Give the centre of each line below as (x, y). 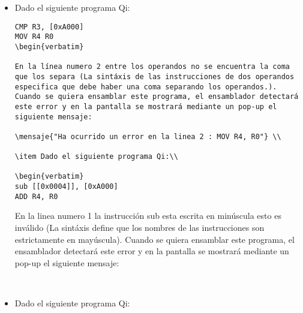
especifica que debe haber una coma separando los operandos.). (146, 87)
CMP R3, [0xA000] (49, 27)
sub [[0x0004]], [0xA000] (66, 187)
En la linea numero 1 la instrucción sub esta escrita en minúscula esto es (148, 216)
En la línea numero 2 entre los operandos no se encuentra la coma (152, 67)
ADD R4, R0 (36, 196)
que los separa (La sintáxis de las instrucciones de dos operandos (154, 76)
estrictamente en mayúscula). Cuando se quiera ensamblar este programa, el (154, 239)
